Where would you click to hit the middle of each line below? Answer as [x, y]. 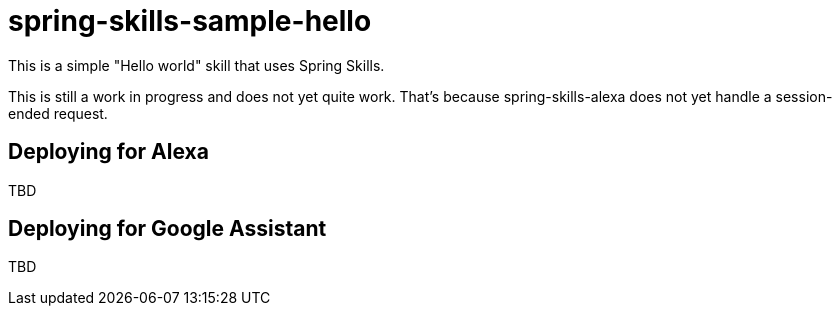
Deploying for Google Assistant [167, 229]
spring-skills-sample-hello [190, 21]
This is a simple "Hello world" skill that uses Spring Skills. [196, 65]
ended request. [58, 113]
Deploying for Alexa [108, 152]
